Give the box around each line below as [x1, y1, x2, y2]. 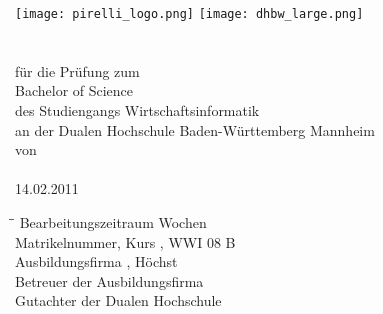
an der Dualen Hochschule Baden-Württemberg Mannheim [15, 119, 375, 140]
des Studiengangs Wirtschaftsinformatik [15, 100, 260, 121]
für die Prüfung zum [15, 60, 140, 81]
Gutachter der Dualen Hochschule [15, 290, 222, 311]
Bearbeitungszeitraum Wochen [19, 212, 207, 232]
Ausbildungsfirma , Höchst [15, 251, 178, 272]
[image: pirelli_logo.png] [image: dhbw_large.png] [15, 7, 364, 21]
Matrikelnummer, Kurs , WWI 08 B [15, 231, 236, 252]
